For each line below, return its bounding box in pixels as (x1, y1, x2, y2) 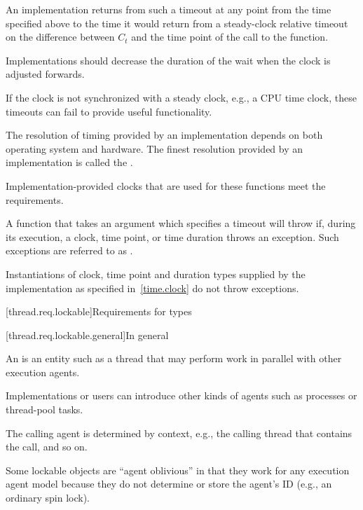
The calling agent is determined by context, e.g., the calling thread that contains (6, 425, 352, 440)
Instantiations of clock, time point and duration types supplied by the (6, 266, 306, 281)
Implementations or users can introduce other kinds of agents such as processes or (6, 388, 357, 403)
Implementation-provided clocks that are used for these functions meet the (6, 178, 326, 193)
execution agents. (6, 364, 80, 379)
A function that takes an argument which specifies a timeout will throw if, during (6, 216, 356, 230)
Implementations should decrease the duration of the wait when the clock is (6, 53, 331, 67)
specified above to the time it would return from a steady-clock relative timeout (6, 15, 348, 30)
